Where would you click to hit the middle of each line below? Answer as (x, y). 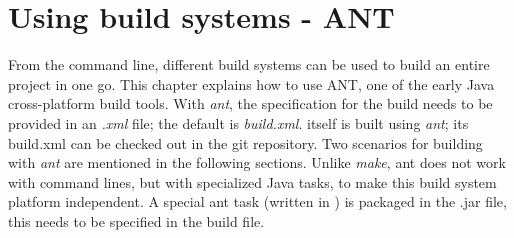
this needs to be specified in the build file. (136, 220)
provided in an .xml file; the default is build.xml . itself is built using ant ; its (238, 122)
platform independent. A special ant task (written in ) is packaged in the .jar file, (257, 201)
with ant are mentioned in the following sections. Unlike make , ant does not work (257, 162)
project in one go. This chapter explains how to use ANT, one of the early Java (251, 83)
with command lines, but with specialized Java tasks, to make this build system (252, 181)
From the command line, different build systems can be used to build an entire (249, 64)
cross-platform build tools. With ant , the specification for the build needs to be (250, 103)
